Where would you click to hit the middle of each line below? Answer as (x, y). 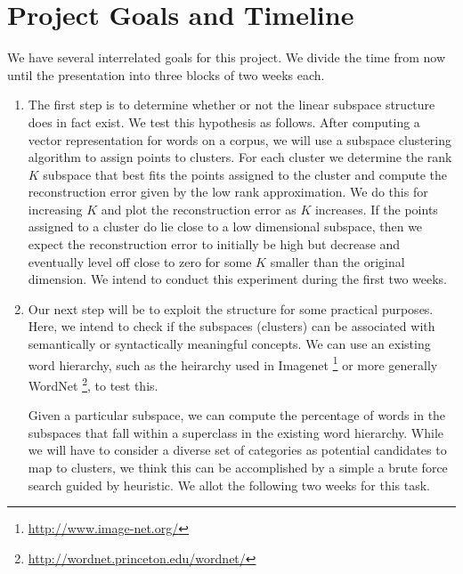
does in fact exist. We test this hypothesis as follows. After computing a (224, 121)
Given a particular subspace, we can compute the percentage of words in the (237, 415)
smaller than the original (337, 261)
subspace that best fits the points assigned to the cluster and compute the (245, 174)
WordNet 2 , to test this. (93, 384)
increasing (55, 209)
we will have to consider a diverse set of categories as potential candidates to (237, 450)
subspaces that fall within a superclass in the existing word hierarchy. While (236, 432)
